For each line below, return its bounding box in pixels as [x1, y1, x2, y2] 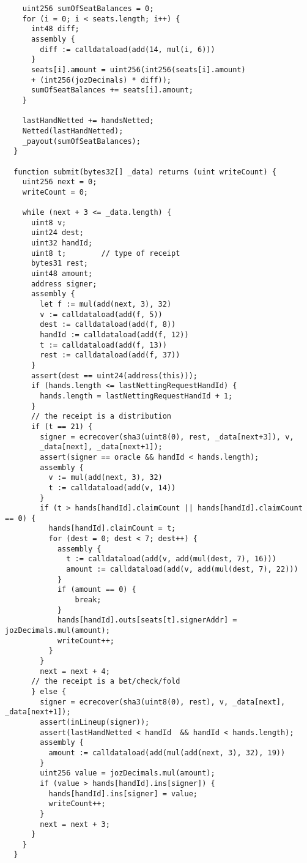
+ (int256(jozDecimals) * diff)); [31, 75, 172, 84]
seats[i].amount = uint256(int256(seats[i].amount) [31, 65, 246, 74]
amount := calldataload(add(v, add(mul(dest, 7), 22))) [66, 565, 298, 574]
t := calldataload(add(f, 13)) [40, 340, 167, 349]
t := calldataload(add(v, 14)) [48, 483, 176, 492]
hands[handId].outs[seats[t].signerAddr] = [57, 616, 237, 625]
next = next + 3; [40, 820, 110, 829]
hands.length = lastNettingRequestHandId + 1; [40, 391, 233, 400]
